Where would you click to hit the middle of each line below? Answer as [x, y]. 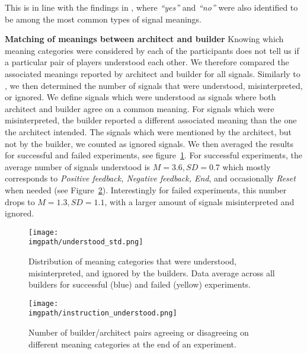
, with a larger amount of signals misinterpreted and [199, 201]
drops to [20, 201]
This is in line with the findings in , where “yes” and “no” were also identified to [151, 7]
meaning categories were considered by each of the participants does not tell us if [152, 50]
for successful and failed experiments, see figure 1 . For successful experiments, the [153, 155]
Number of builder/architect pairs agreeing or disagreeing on [139, 332]
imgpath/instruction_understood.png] [103, 313]
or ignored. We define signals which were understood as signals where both [140, 97]
